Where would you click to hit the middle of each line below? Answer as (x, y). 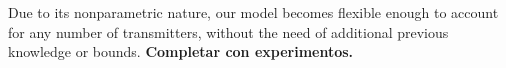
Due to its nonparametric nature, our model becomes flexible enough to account (253, 12)
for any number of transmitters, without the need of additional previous (228, 31)
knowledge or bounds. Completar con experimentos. (181, 51)
